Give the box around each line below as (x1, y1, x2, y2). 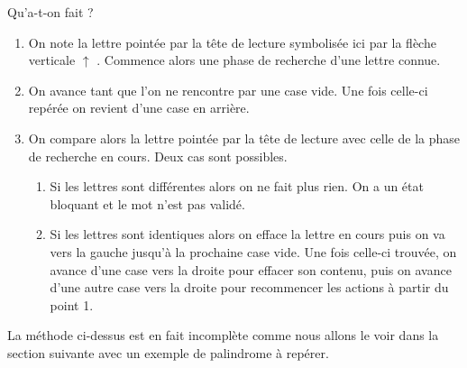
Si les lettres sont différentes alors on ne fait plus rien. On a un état (50, 177, 424, 196)
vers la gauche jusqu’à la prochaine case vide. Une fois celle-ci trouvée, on (50, 242, 457, 261)
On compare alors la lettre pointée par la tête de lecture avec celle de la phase (28, 128, 461, 147)
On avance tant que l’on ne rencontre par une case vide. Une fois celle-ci (28, 80, 428, 99)
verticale (28, 51, 76, 69)
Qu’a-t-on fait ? (7, 3, 94, 21)
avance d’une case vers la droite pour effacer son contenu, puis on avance (50, 260, 452, 279)
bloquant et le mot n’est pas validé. (50, 194, 245, 213)
